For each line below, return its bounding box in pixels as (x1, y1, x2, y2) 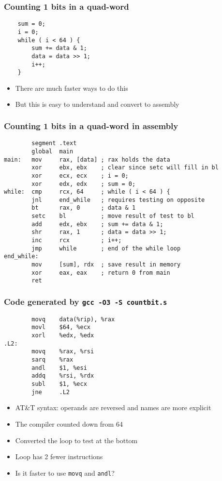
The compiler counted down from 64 (15, 418, 123, 429)
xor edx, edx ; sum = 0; (31, 180, 136, 187)
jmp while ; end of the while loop (31, 245, 181, 252)
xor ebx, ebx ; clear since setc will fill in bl (31, 164, 219, 171)
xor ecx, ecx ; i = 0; (31, 172, 129, 179)
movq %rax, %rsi (31, 348, 94, 355)
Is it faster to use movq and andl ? (15, 467, 115, 478)
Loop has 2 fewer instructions (15, 451, 103, 462)
